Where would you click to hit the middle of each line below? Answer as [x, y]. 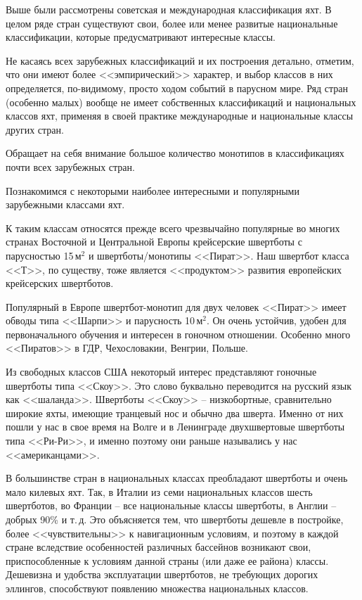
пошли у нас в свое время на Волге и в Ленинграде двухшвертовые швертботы [175, 427]
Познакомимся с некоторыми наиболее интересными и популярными [153, 190]
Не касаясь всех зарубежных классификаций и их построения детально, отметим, [180, 60]
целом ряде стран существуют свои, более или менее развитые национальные [172, 23]
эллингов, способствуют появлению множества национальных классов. [157, 588]
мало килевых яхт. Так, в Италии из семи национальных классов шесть [159, 491]
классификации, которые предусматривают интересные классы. [141, 37]
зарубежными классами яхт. [65, 204]
